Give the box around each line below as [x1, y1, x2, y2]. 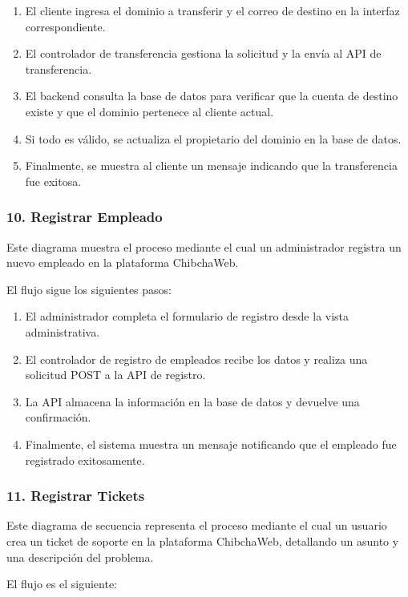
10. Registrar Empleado [6, 207, 163, 227]
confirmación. [25, 409, 91, 426]
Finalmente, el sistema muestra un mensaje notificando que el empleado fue [25, 435, 397, 452]
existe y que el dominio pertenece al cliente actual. [25, 103, 274, 119]
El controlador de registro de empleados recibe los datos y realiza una [25, 350, 368, 367]
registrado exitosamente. [25, 451, 145, 468]
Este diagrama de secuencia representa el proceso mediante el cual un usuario [6, 517, 387, 534]
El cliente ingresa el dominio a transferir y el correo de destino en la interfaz [25, 2, 400, 18]
